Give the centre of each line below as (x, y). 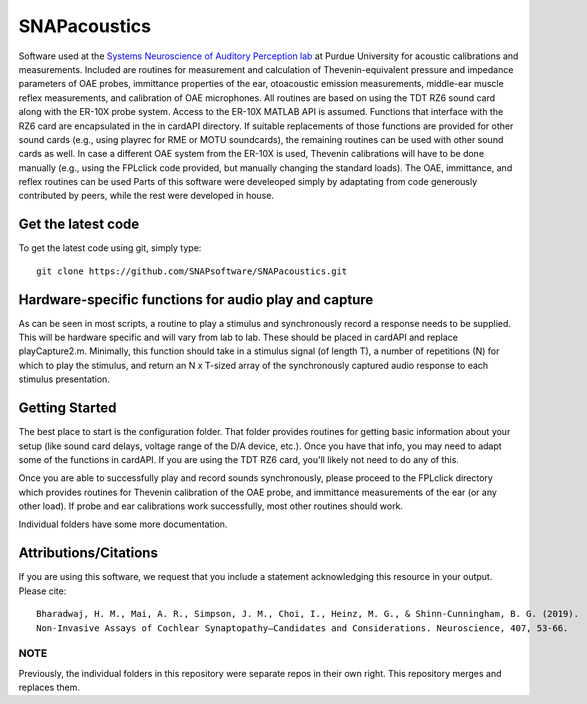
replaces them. (49, 687)
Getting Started (67, 408)
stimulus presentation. (64, 379)
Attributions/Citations (88, 553)
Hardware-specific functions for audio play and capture (196, 299)
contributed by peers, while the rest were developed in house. (146, 196)
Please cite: (42, 591)
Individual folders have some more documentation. (123, 524)
